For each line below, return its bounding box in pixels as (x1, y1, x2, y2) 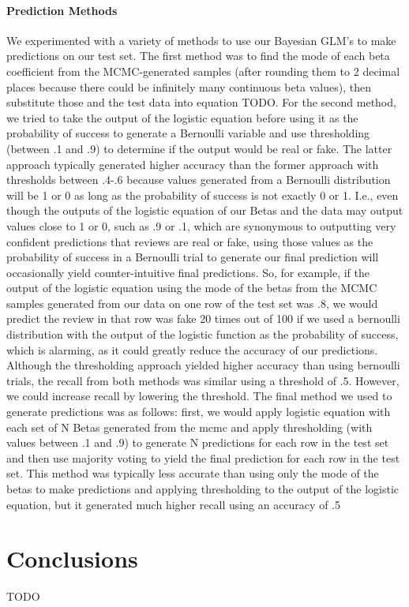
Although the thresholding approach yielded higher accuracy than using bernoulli (6, 357, 400, 373)
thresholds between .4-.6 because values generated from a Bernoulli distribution (6, 171, 391, 188)
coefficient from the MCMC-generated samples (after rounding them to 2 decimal (6, 62, 400, 79)
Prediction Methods (6, 2, 118, 18)
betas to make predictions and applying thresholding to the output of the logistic (6, 481, 400, 497)
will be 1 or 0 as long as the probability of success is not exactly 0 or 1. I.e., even (6, 186, 399, 203)
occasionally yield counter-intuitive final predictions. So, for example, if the (6, 264, 370, 280)
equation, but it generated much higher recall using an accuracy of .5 (6, 496, 340, 512)
